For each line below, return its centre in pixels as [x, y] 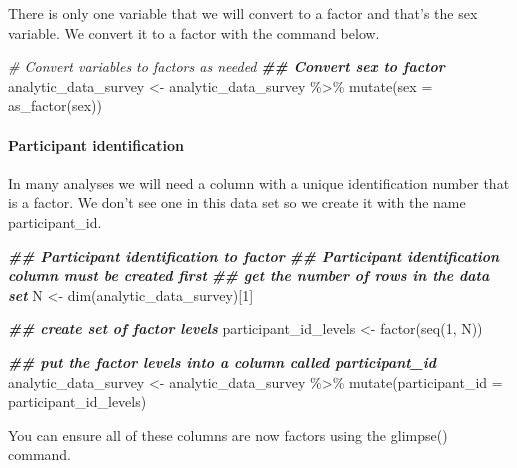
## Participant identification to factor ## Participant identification [254, 255]
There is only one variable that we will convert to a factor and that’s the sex [243, 13]
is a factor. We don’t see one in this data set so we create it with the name [237, 202]
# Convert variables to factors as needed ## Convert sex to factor [226, 66]
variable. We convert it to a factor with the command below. [194, 32]
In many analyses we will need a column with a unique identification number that [259, 182]
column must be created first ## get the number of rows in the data [249, 275]
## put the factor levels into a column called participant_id [222, 361]
